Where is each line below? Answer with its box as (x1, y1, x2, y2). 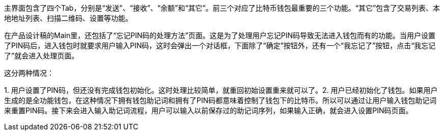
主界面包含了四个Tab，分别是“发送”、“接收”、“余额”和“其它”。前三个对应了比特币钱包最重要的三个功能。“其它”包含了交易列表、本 (4, 4, 440, 12)
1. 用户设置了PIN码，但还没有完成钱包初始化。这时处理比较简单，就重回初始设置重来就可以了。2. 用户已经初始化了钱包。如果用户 (4, 86, 438, 94)
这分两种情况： (4, 69, 54, 77)
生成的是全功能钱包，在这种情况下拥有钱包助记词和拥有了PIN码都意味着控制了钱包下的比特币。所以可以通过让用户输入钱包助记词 (4, 96, 437, 105)
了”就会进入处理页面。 (4, 51, 79, 60)
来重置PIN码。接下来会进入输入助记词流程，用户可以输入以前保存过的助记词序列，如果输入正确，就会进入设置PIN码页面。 (4, 106, 413, 115)
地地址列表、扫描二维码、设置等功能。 (4, 14, 132, 22)
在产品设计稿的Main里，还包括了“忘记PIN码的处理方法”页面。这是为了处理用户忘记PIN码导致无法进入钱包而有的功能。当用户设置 (4, 31, 435, 40)
